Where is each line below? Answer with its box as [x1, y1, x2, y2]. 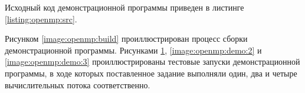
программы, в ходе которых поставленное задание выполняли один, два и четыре [5, 67, 297, 79]
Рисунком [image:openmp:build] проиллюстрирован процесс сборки [5, 32, 248, 45]
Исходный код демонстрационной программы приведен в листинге [5, 1, 244, 13]
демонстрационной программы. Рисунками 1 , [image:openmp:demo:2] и [5, 44, 262, 56]
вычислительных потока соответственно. [5, 78, 150, 91]
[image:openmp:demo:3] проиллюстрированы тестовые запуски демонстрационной [5, 55, 300, 68]
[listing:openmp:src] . [5, 12, 77, 25]
